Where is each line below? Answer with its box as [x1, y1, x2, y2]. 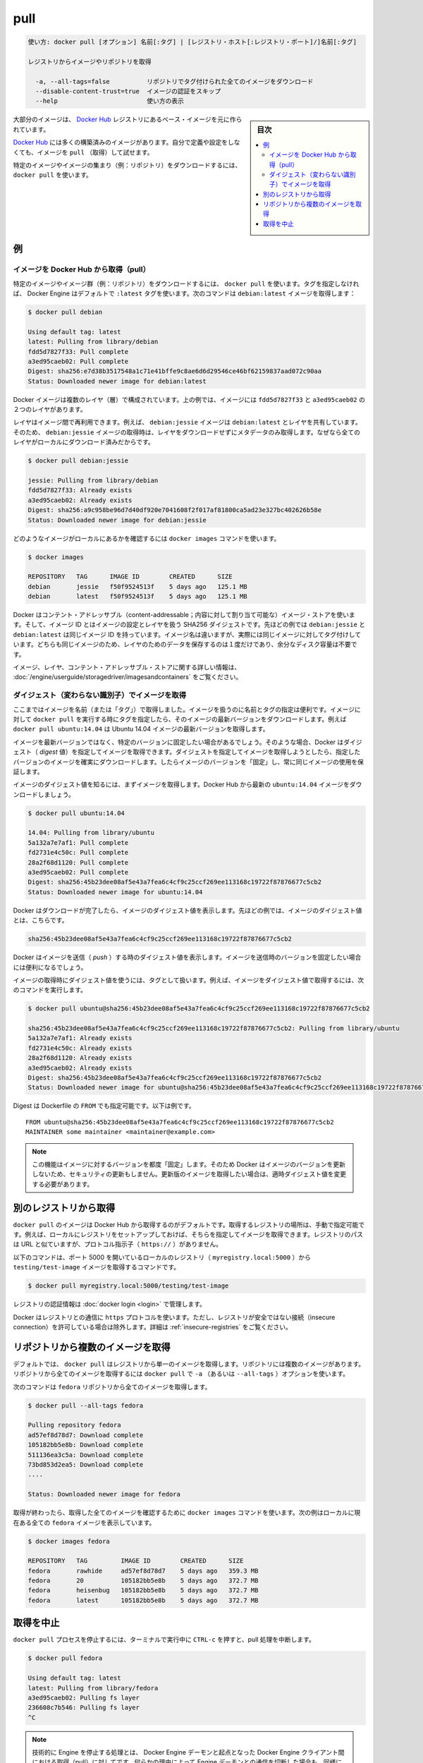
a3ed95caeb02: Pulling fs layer [27, 1693, 140, 1702]
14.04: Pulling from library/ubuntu [27, 829, 155, 837]
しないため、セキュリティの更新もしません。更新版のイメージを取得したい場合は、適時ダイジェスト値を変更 [32, 1170, 347, 1178]
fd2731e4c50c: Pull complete [27, 848, 129, 857]
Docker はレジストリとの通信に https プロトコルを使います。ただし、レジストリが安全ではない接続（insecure [13, 1312, 336, 1322]
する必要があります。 [32, 1180, 94, 1188]
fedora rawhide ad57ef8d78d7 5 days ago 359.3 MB [27, 1566, 259, 1575]
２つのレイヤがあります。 [13, 405, 87, 414]
